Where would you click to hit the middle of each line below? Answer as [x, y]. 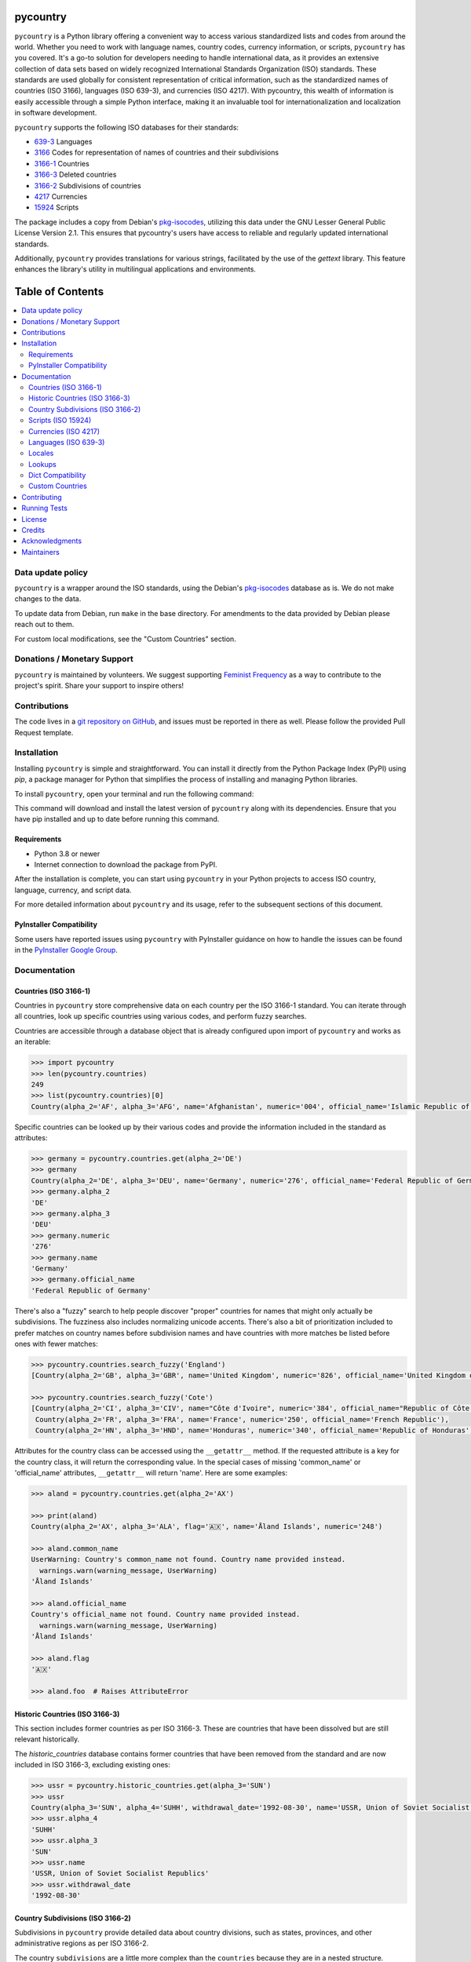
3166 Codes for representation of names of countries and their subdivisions [156, 152]
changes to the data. [48, 599]
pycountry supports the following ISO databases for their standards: [127, 127]
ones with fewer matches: [56, 1344]
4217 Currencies [61, 196]
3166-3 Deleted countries [75, 175]
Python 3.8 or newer [67, 853]
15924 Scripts [57, 207]
